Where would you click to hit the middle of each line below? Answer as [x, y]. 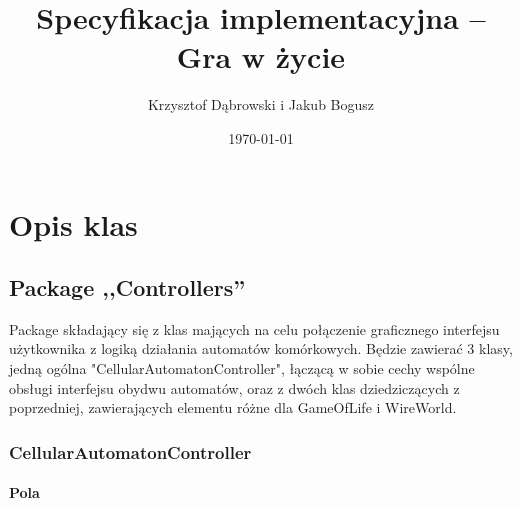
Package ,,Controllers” [127, 287]
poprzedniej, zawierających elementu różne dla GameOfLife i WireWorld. [233, 407]
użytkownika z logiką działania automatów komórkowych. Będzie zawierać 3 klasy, [261, 348]
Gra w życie [261, 56]
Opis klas [73, 223]
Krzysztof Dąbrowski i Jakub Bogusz [261, 104]
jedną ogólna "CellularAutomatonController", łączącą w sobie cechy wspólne [242, 368]
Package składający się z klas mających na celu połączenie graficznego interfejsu [254, 328]
